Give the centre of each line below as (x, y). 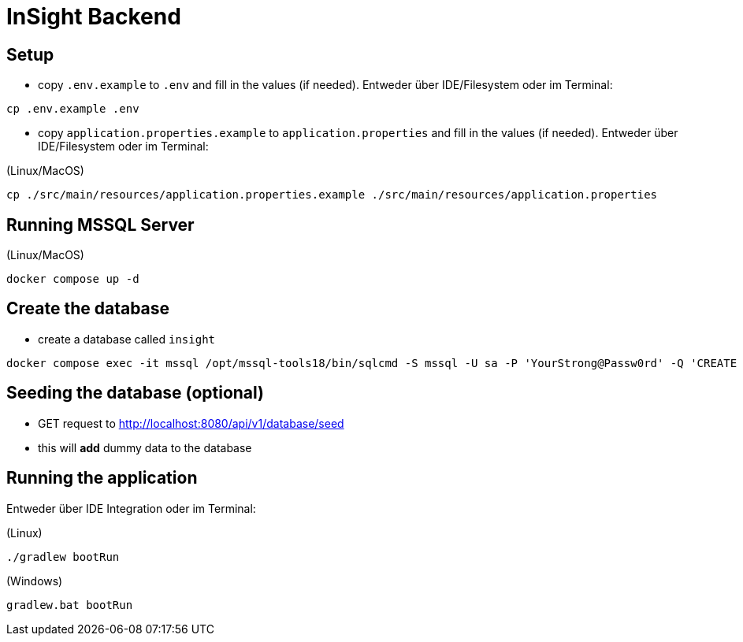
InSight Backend (94, 17)
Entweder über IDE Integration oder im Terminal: (131, 508)
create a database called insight (127, 339)
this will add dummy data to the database (145, 447)
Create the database (88, 309)
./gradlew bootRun (63, 557)
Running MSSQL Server (100, 225)
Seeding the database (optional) (136, 393)
